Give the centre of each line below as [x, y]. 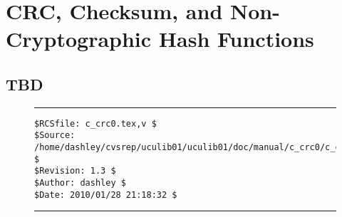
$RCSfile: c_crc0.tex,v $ [95, 123]
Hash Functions [236, 39]
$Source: [55, 136]
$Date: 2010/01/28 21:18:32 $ [106, 195]
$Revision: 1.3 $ [75, 171]
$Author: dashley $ [80, 183]
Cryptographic [79, 39]
